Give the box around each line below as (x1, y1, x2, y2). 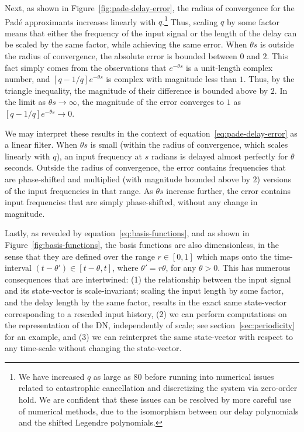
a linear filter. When (5, 138, 78, 151)
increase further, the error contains (166, 184, 291, 196)
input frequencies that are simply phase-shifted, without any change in (5, 196, 258, 208)
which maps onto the (196, 250, 272, 262)
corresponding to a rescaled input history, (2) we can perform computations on (5, 307, 287, 319)
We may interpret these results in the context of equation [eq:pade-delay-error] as (5, 127, 298, 139)
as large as (93, 370, 131, 382)
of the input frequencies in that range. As (5, 184, 153, 196)
